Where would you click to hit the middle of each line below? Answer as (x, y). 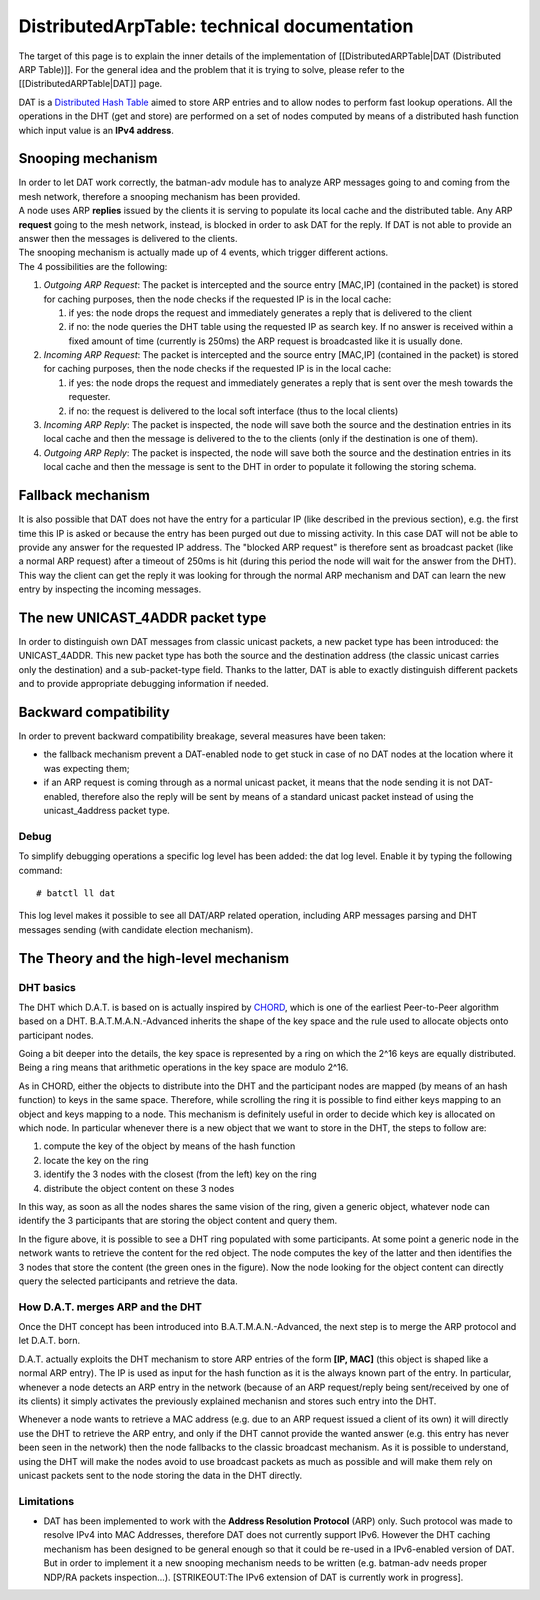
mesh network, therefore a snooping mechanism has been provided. (159, 196)
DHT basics (47, 987)
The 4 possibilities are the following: (93, 266)
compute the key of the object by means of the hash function (169, 1146)
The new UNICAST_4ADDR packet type (142, 617)
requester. (89, 397)
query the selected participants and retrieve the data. (128, 1281)
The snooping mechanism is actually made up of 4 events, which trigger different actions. (203, 252)
